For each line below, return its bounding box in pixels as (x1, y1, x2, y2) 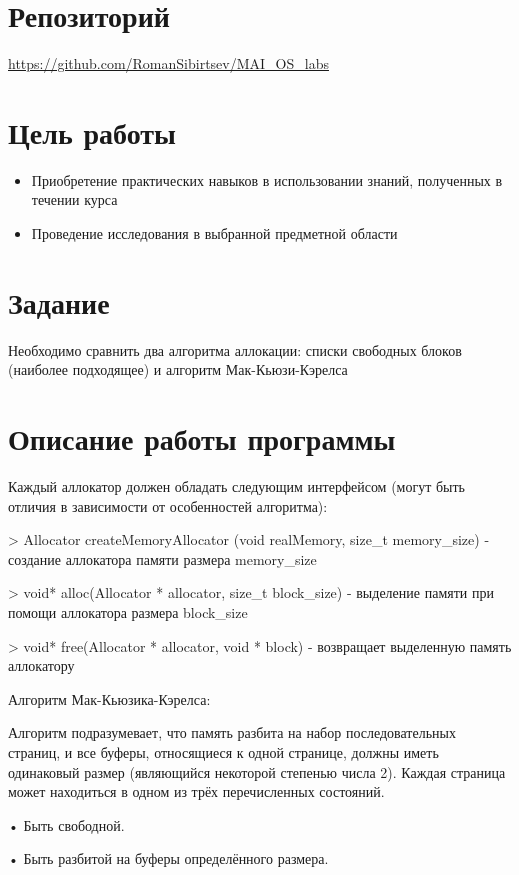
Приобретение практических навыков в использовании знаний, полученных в (31, 169, 503, 190)
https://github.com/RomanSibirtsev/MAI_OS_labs (8, 53, 329, 74)
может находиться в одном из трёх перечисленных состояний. (8, 781, 385, 802)
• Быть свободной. (8, 814, 125, 835)
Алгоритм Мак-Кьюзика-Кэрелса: (8, 688, 211, 709)
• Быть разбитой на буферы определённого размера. (8, 848, 329, 869)
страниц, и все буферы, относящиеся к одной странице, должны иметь (8, 742, 439, 762)
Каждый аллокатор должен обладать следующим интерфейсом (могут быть (8, 476, 465, 497)
